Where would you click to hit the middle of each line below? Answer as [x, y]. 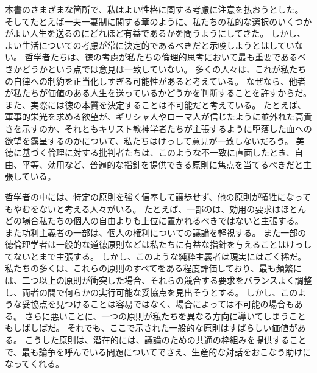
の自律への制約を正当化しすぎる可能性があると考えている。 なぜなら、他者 [155, 81]
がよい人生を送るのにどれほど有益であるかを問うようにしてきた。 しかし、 [155, 33]
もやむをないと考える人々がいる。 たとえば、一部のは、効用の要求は [143, 208]
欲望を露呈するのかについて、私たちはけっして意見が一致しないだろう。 [149, 140]
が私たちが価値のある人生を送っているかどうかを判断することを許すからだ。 [158, 93]
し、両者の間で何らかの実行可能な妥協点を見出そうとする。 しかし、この [151, 292]
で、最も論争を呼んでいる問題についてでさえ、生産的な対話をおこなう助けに [158, 351]
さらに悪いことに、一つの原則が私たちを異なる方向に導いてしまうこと [165, 315]
